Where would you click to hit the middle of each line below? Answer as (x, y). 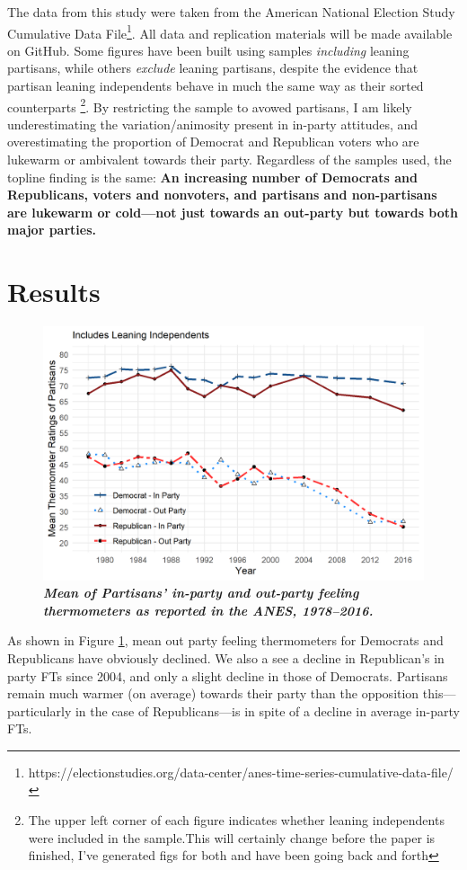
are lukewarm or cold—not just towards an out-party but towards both (233, 212)
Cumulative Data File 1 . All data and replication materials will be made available (230, 31)
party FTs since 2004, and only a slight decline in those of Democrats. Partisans (228, 675)
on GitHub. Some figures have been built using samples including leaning (208, 50)
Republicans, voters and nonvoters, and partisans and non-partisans (222, 195)
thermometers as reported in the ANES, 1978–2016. (208, 610)
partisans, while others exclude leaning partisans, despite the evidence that (213, 68)
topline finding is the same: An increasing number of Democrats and (213, 177)
